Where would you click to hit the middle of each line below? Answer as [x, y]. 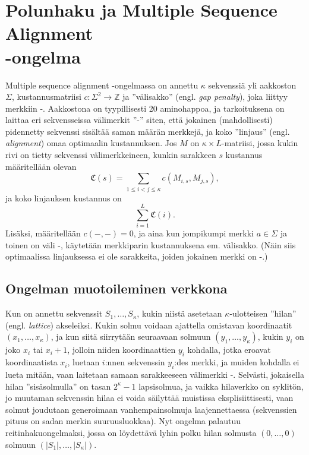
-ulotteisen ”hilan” [263, 313]
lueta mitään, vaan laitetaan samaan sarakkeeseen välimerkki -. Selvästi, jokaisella [155, 375]
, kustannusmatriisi [46, 97]
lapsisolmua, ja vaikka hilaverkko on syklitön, [221, 386]
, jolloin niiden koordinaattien [122, 350]
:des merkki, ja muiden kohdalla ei [237, 362]
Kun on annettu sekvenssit [54, 313]
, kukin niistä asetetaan [179, 313]
